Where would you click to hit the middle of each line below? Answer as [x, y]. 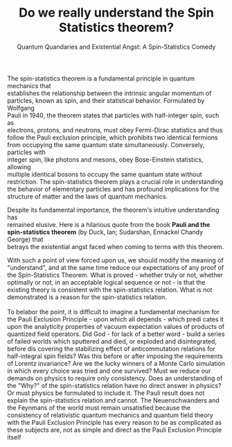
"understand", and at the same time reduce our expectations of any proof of [116, 267]
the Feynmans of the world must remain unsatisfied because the [99, 407]
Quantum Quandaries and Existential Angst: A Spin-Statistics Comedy [116, 47]
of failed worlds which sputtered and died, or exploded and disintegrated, [112, 341]
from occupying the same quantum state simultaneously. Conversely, [106, 144]
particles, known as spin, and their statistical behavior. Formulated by [106, 100]
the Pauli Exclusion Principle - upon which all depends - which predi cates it [115, 319]
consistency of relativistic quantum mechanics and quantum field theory [110, 415]
